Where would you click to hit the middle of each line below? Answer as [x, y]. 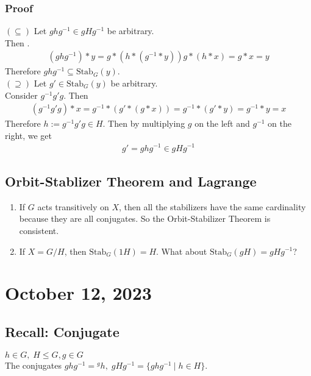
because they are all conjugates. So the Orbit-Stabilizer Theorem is [145, 218]
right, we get [29, 135]
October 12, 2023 [78, 293]
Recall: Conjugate [62, 331]
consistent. [39, 230]
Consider [21, 95]
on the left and [222, 123]
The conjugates [34, 365]
